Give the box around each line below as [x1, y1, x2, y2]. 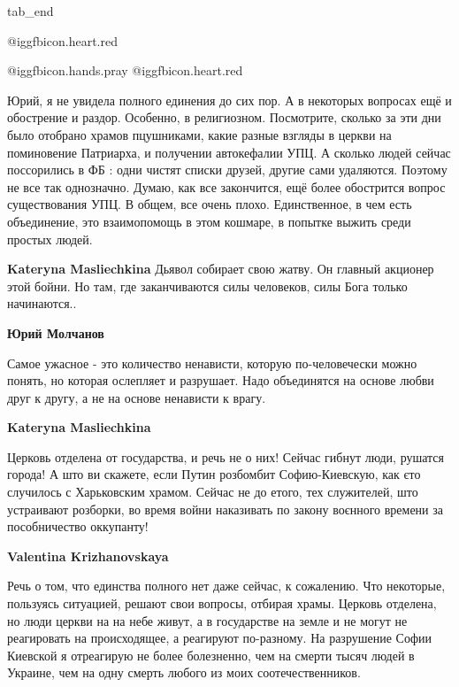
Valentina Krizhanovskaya [7, 546, 169, 565]
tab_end [7, 2, 54, 19]
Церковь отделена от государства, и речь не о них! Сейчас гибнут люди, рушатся [7, 447, 445, 466]
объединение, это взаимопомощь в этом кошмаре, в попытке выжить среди [7, 212, 411, 230]
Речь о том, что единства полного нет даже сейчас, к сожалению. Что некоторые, [7, 576, 446, 595]
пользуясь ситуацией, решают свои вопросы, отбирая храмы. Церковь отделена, [7, 594, 437, 613]
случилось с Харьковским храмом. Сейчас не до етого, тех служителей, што [7, 482, 418, 501]
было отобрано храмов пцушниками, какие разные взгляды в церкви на [7, 125, 392, 143]
